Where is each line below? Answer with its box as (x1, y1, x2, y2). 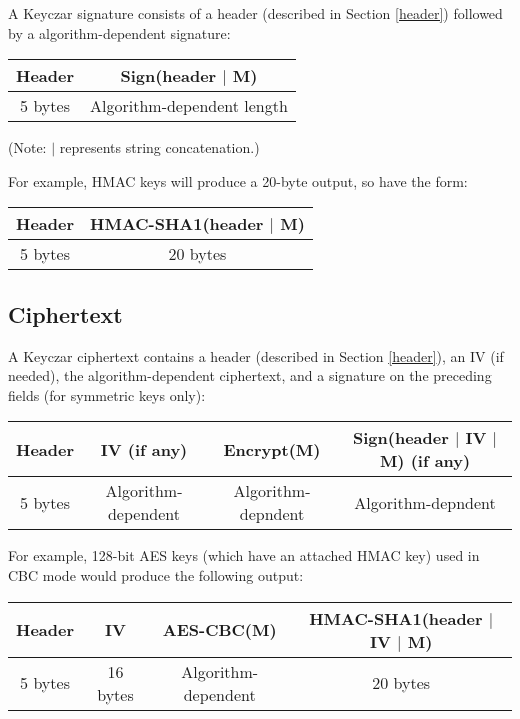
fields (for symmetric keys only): (8, 384, 206, 405)
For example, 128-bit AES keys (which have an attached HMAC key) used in (8, 545, 480, 566)
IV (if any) (100, 437, 188, 461)
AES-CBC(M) (162, 618, 277, 642)
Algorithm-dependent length (90, 94, 288, 118)
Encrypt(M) (223, 437, 321, 461)
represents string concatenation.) (59, 137, 260, 158)
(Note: (8, 137, 47, 158)
